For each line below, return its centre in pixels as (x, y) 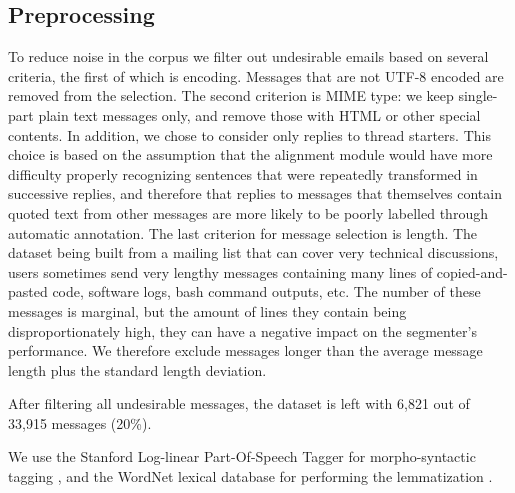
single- (478, 95)
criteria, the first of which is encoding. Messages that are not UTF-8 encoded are (256, 75)
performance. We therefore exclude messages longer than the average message (245, 350)
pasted (28, 291)
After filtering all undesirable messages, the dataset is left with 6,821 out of (239, 403)
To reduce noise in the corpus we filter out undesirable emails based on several (248, 56)
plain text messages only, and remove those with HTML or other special (259, 114)
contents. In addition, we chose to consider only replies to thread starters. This (249, 134)
